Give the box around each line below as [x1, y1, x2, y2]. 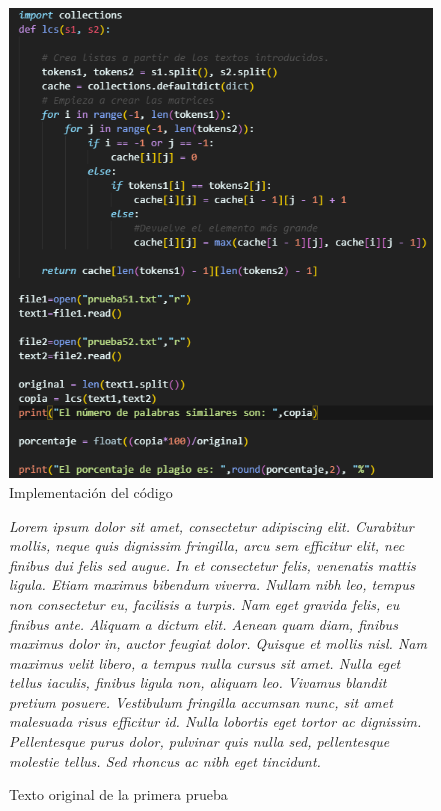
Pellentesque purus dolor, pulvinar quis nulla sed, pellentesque [9, 731, 390, 752]
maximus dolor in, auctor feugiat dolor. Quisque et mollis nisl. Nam [9, 633, 427, 654]
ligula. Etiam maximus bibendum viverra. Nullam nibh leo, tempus [9, 574, 415, 595]
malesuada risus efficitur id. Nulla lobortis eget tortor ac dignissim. [9, 711, 422, 732]
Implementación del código [9, 481, 173, 502]
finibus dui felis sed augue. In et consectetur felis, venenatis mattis [9, 554, 416, 575]
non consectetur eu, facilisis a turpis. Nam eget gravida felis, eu [9, 593, 400, 614]
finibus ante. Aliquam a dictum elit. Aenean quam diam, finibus [9, 613, 398, 634]
